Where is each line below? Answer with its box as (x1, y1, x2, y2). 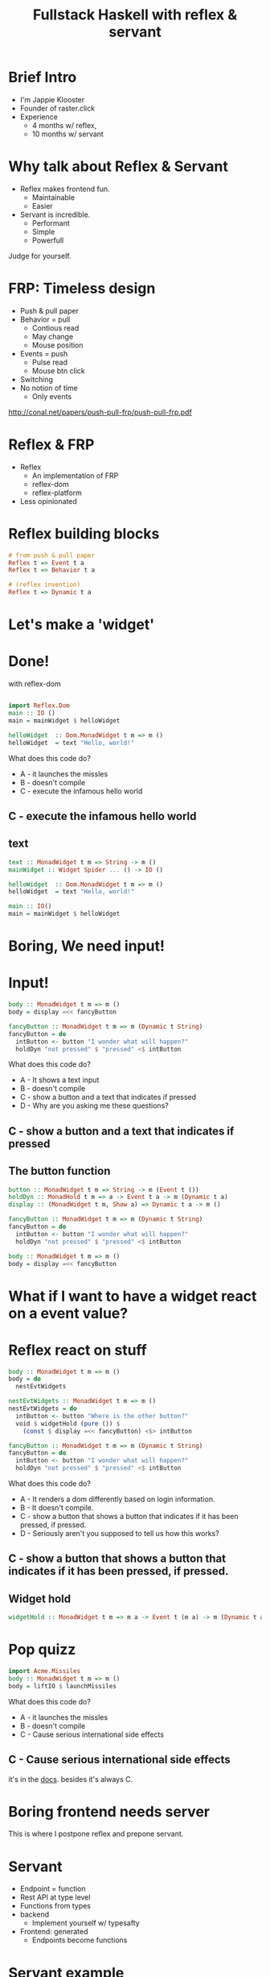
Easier (31, 201, 54, 210)
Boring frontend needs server (8, 1802, 211, 1821)
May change (31, 331, 74, 341)
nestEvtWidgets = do (8, 1405, 78, 1413)
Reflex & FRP (8, 435, 95, 453)
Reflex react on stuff (8, 1341, 147, 1359)
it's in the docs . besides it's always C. (8, 1774, 133, 1783)
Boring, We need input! (8, 937, 165, 955)
